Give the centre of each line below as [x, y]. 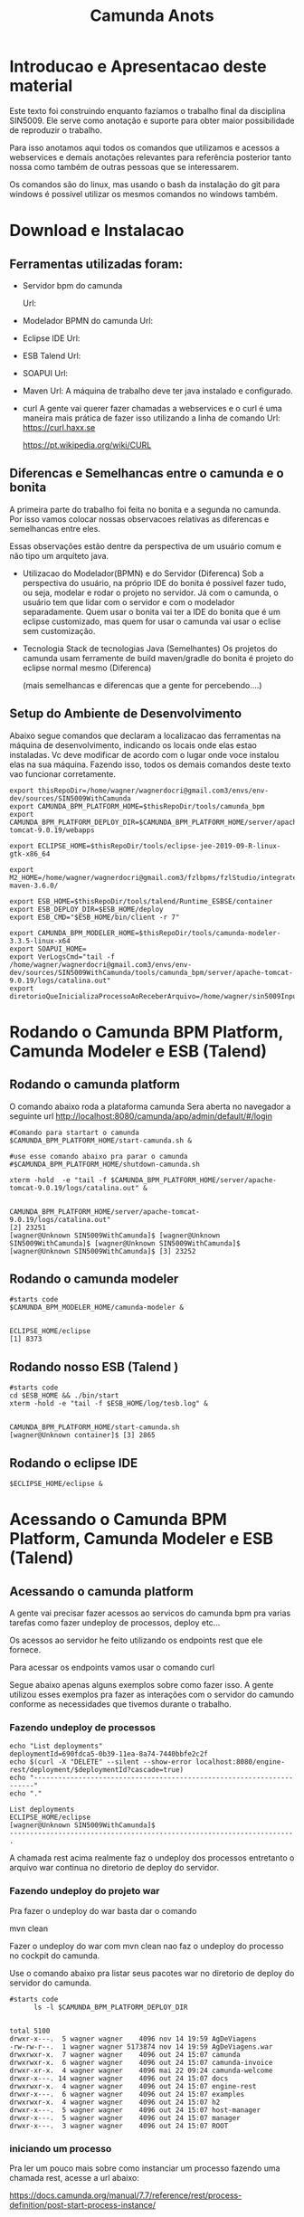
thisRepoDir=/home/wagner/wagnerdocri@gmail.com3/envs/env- [153, 791]
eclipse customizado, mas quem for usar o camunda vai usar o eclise [152, 621]
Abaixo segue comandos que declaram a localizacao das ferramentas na [145, 735]
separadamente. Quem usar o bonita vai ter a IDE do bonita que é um [151, 611]
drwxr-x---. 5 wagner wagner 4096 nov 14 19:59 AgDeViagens [133, 2039]
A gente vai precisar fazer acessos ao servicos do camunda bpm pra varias [150, 1613]
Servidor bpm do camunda [72, 285]
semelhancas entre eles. [55, 528]
